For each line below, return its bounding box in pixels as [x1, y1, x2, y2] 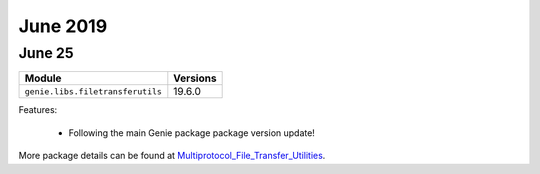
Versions [173, 71, 217, 85]
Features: [18, 104, 58, 116]
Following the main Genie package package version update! [68, 126, 315, 139]
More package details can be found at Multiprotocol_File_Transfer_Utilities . [18, 150, 326, 162]
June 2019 [18, 15, 108, 37]
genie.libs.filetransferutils [24, 86, 162, 97]
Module [24, 71, 62, 85]
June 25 [18, 44, 74, 62]
